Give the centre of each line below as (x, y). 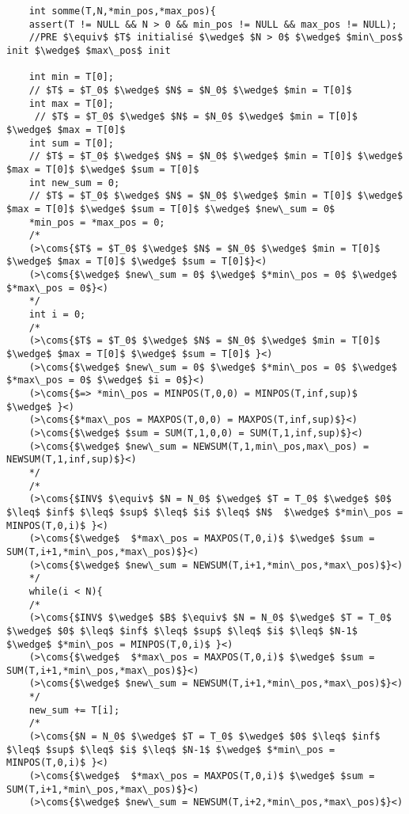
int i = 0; (57, 315)
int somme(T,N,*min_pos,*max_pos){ (122, 11)
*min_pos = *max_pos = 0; (97, 222)
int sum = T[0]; (72, 143)
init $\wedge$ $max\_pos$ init (89, 50)
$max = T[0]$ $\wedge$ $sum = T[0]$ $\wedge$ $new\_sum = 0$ (171, 209)
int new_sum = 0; (74, 183)
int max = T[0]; (72, 103)
